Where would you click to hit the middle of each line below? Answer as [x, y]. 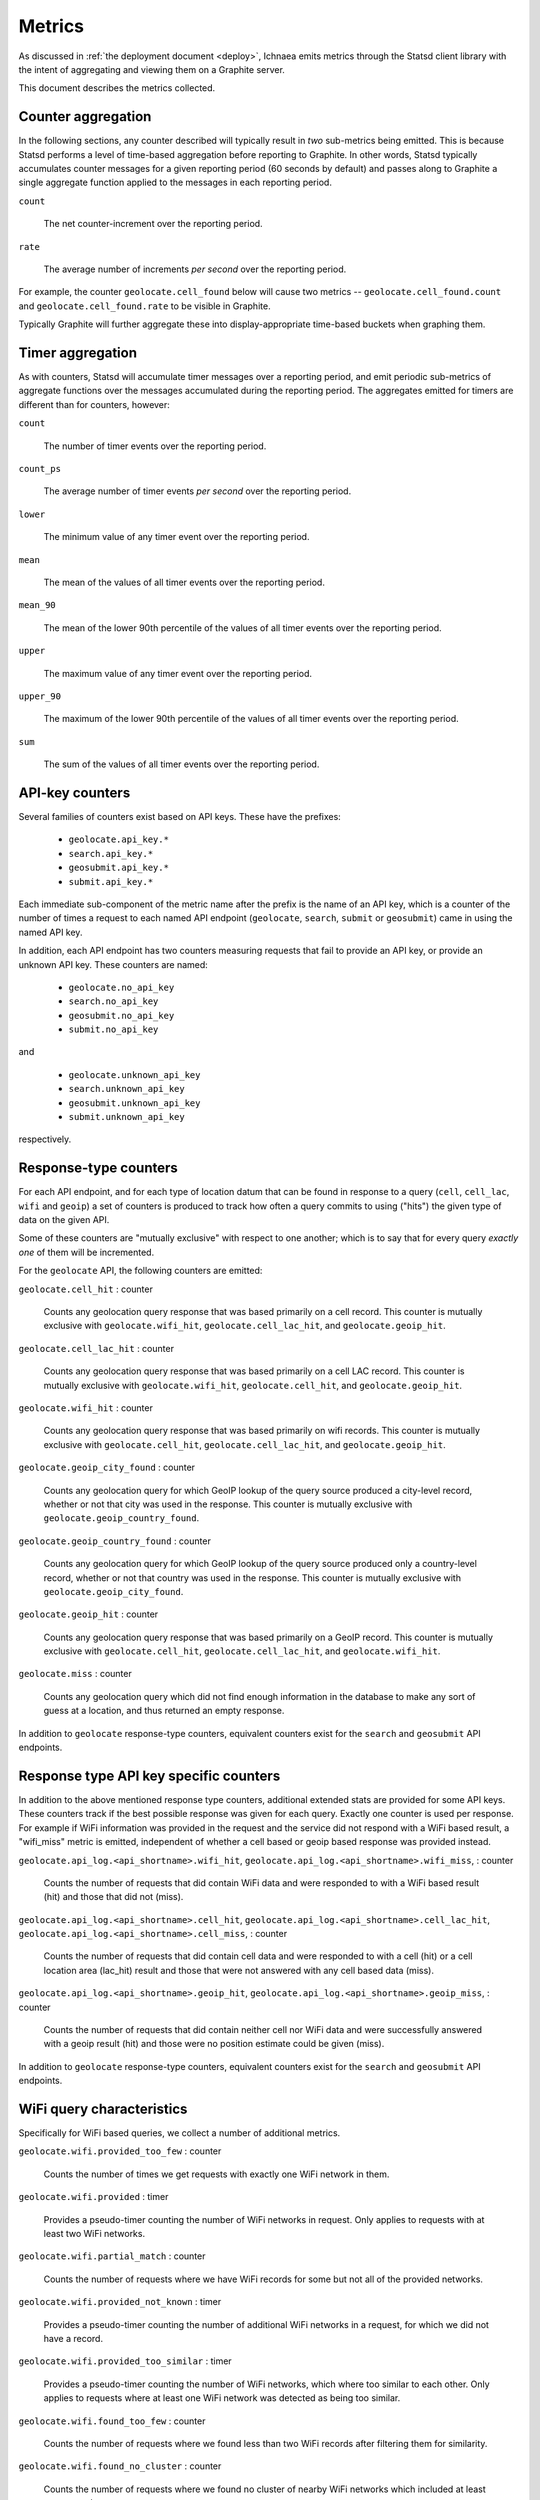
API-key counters [74, 792]
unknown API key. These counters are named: [113, 964]
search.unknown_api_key [126, 1089]
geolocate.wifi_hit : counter [86, 1408]
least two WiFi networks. [94, 2234]
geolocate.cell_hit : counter [86, 1289]
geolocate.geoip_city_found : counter [106, 1467]
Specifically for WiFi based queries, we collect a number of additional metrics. [179, 2133]
